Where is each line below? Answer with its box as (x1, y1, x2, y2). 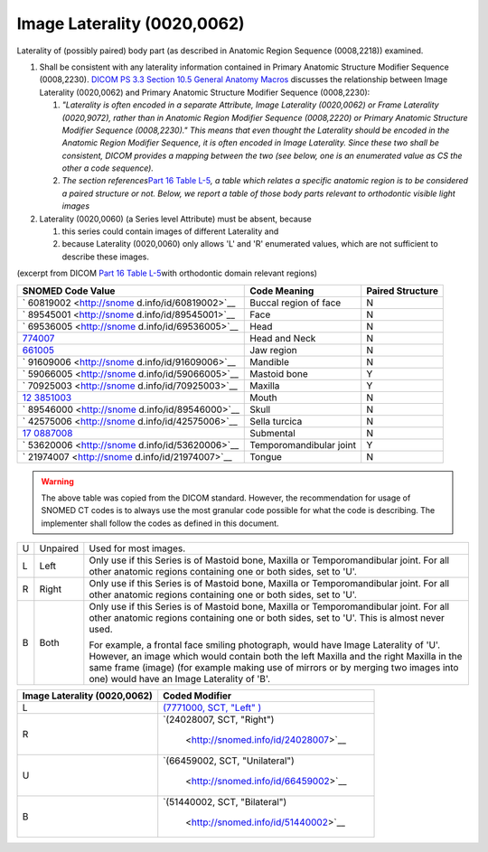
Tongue (249, 450, 282, 463)
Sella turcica (249, 415, 303, 427)
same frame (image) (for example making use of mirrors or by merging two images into (89, 661, 459, 674)
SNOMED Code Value (22, 285, 116, 297)
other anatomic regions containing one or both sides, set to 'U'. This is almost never (89, 612, 445, 624)
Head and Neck (249, 332, 316, 344)
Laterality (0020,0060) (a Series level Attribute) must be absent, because (39, 213, 312, 224)
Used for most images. (89, 542, 186, 555)
